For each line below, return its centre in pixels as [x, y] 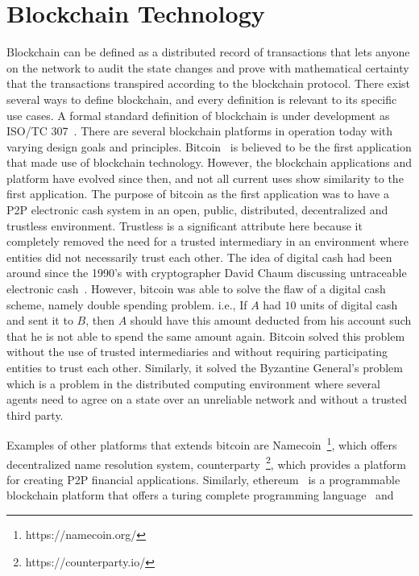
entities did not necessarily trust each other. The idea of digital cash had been [199, 257]
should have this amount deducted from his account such [271, 320]
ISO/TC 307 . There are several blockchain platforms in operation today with [200, 131]
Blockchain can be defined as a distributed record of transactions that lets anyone [208, 52]
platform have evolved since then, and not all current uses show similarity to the [205, 178]
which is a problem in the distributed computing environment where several [193, 383]
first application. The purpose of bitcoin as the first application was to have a [198, 194]
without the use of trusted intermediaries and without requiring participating [197, 352]
